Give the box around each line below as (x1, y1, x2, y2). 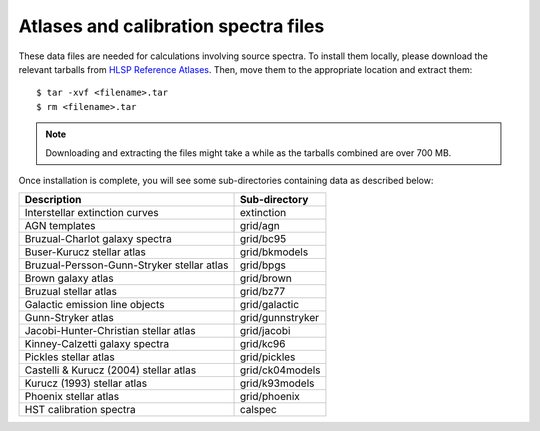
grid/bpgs (239, 258, 287, 272)
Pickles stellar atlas (24, 350, 115, 364)
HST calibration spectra (24, 403, 137, 417)
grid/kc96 (239, 337, 286, 351)
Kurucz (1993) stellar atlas (24, 376, 148, 390)
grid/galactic (239, 298, 300, 312)
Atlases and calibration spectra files (18, 15, 325, 37)
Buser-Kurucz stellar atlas (24, 245, 147, 259)
